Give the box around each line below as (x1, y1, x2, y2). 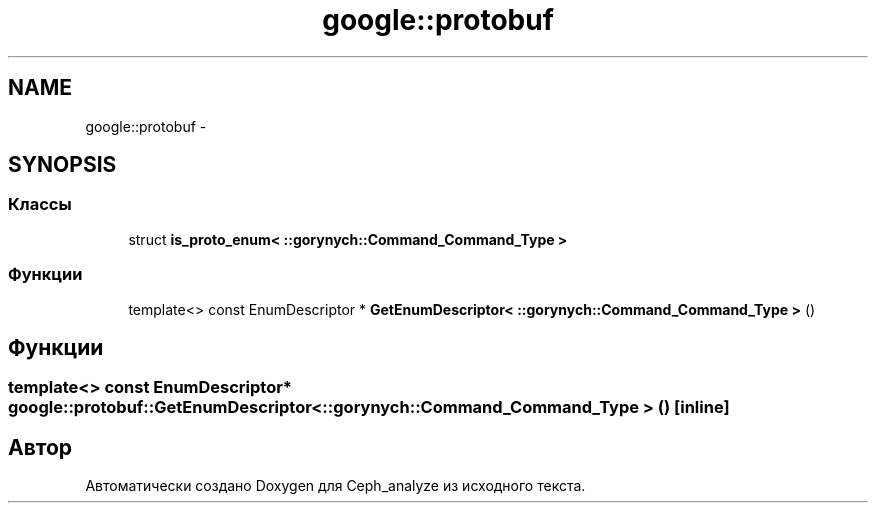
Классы (8, 194, 72, 215)
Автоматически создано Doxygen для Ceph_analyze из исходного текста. (85, 477, 586, 495)
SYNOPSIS (8, 152, 117, 178)
